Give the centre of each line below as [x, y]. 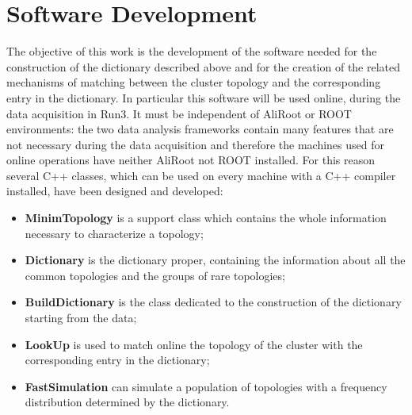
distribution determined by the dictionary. [127, 402]
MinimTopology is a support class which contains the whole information [206, 218]
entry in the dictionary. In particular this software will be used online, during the [204, 97]
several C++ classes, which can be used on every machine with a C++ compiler [201, 175]
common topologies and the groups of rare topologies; [155, 275]
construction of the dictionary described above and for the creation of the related [204, 66]
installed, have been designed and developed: [115, 191]
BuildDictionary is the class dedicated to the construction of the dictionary [213, 302]
